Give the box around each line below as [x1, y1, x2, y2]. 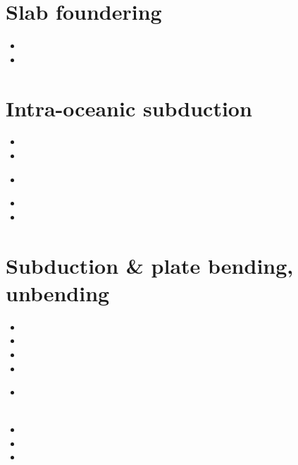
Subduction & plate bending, [6, 250, 294, 279]
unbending [6, 278, 110, 307]
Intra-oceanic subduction [6, 93, 252, 122]
